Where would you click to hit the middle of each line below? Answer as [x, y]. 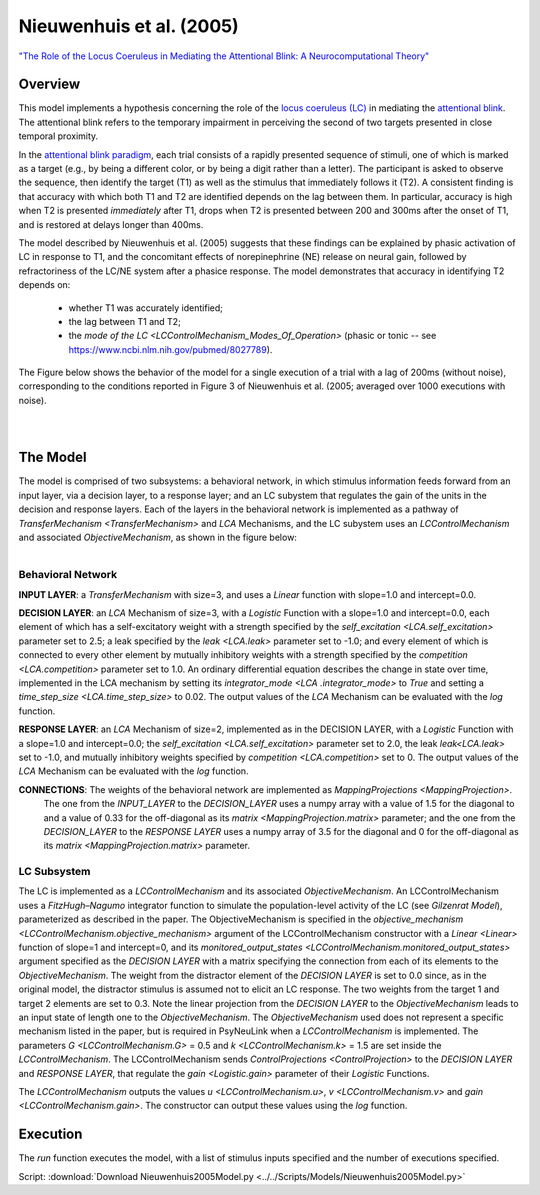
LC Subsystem [54, 872]
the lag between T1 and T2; [125, 321]
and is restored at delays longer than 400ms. [111, 224]
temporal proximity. [58, 136]
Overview [49, 84]
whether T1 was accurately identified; [146, 307]
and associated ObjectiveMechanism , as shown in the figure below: [157, 537]
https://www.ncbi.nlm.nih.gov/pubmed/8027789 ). [170, 349]
